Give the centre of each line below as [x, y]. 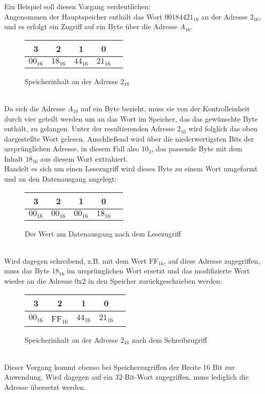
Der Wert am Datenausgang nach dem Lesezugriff [103, 233]
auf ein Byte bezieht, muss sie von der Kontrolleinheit [165, 108]
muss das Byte [27, 271]
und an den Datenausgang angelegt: [60, 179]
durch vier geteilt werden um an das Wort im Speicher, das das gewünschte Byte [131, 118]
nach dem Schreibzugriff [169, 339]
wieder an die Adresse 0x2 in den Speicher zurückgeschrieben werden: [113, 280]
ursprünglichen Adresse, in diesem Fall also [72, 149]
